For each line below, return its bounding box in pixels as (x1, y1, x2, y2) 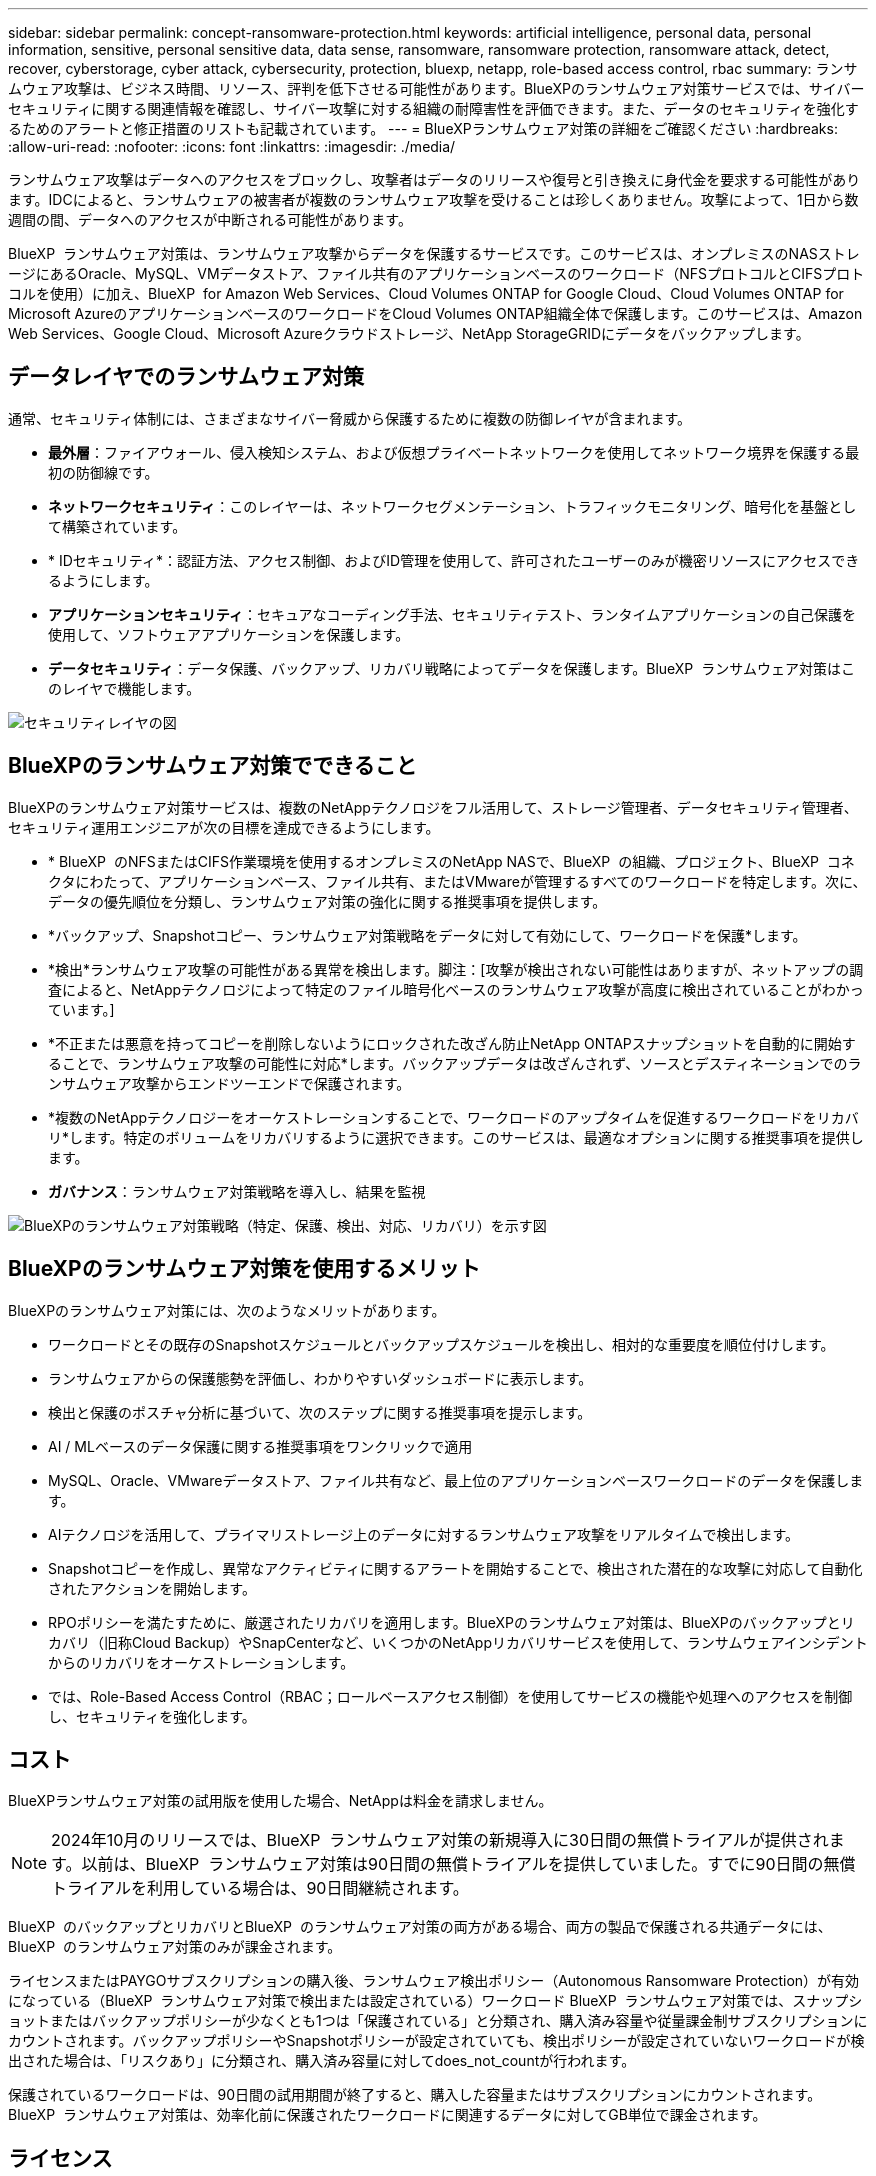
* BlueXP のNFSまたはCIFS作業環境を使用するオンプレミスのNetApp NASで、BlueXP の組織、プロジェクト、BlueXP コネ (48, 852, 855, 870)
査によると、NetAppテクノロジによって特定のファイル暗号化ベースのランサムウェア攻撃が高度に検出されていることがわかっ (48, 980, 864, 998)
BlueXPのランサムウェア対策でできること (8, 753, 417, 779)
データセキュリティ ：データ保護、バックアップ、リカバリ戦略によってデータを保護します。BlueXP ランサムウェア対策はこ (48, 659, 855, 677)
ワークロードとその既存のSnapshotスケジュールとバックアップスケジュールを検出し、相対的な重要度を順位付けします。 (48, 1335, 835, 1353)
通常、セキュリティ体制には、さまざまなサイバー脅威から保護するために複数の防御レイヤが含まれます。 (8, 409, 692, 427)
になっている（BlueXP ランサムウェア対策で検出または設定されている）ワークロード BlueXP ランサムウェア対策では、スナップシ (8, 1992, 863, 2010)
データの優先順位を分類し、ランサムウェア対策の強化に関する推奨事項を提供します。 (48, 892, 607, 910)
